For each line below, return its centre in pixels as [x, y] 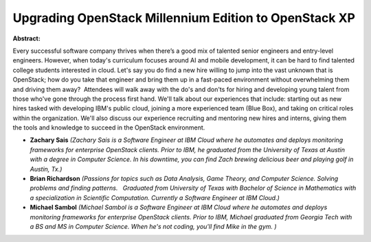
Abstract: [26, 38]
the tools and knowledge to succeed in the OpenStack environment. [109, 128]
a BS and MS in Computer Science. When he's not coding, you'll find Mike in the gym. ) [154, 226]
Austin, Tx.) [46, 169]
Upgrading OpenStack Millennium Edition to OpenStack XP [184, 18]
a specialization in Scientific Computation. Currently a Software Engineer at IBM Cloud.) [155, 197]
